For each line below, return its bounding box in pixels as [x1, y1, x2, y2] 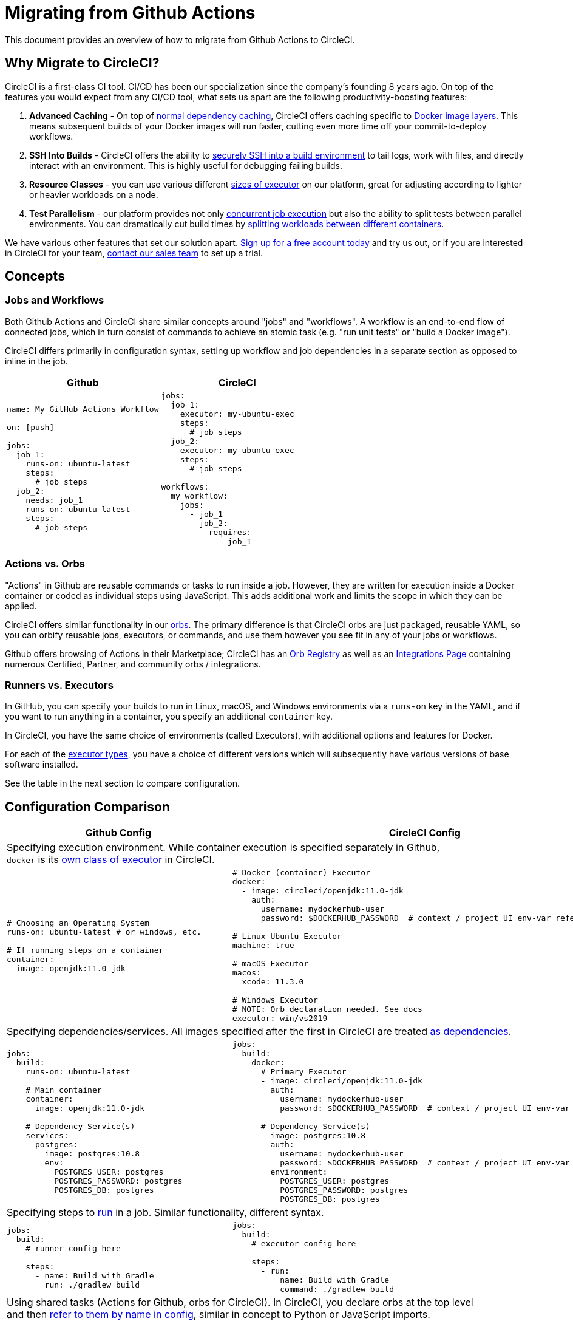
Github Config [85, 827, 152, 839]
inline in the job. [5, 355, 68, 366]
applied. [5, 600, 37, 611]
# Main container [25, 1085, 102, 1095]
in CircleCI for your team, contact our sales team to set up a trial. [5, 247, 263, 258]
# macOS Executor [232, 959, 309, 969]
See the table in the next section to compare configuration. [5, 778, 240, 789]
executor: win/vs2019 [232, 1014, 328, 1023]
